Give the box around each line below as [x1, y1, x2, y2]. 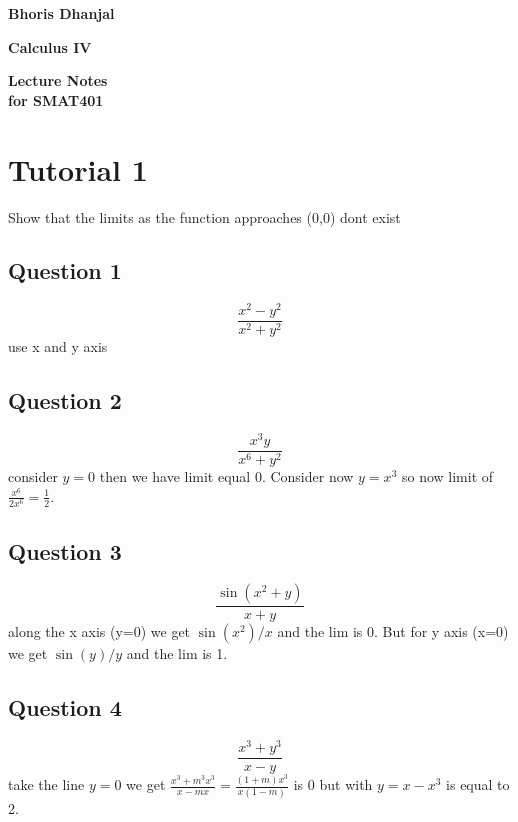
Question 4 [8, 692, 122, 723]
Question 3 [8, 535, 122, 566]
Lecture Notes [8, 70, 108, 91]
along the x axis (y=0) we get [8, 621, 191, 642]
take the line [8, 774, 85, 795]
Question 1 [8, 255, 122, 286]
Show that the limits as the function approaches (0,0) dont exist [8, 206, 401, 227]
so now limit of [401, 466, 494, 487]
